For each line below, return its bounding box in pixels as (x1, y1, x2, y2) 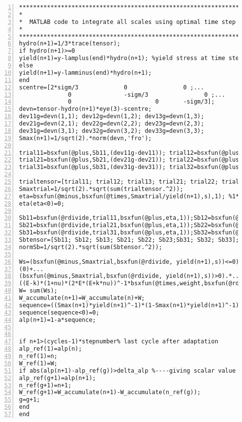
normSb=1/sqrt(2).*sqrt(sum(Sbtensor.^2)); (19, 243, 162, 251)
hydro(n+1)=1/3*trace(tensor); (19, 40, 121, 47)
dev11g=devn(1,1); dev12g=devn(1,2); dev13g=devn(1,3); (19, 113, 204, 120)
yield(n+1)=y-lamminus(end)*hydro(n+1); (19, 69, 152, 76)
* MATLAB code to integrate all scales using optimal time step (19, 18, 236, 25)
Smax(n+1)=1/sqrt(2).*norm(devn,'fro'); (19, 134, 152, 142)
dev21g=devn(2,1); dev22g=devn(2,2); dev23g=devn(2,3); (19, 120, 204, 127)
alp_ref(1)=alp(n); (19, 345, 82, 353)
